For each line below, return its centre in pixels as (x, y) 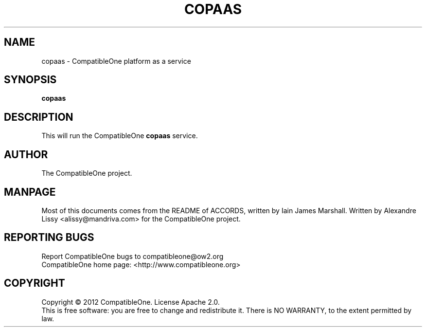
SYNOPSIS (30, 80)
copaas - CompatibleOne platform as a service (116, 61)
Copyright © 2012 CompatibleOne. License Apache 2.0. (131, 302)
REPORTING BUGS (49, 238)
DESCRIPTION (39, 117)
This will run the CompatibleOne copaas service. (120, 136)
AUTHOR (26, 154)
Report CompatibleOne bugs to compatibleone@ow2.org (133, 256)
